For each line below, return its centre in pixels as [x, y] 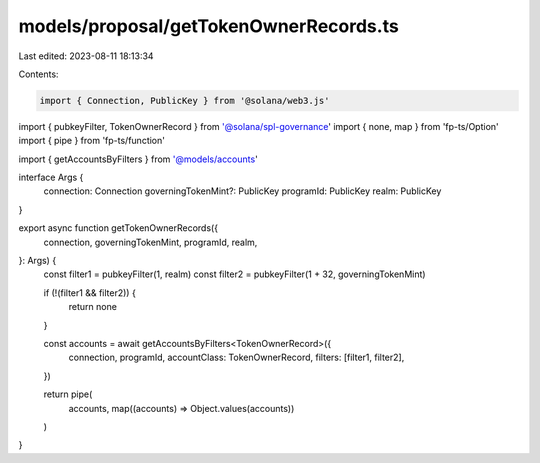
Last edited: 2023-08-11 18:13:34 [86, 56]
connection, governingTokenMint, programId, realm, [150, 242]
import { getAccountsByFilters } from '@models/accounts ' [138, 159]
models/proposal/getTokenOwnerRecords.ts [208, 26]
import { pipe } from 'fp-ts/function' [91, 141]
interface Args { [51, 177]
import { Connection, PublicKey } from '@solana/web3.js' [184, 100]
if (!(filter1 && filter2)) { [90, 292]
